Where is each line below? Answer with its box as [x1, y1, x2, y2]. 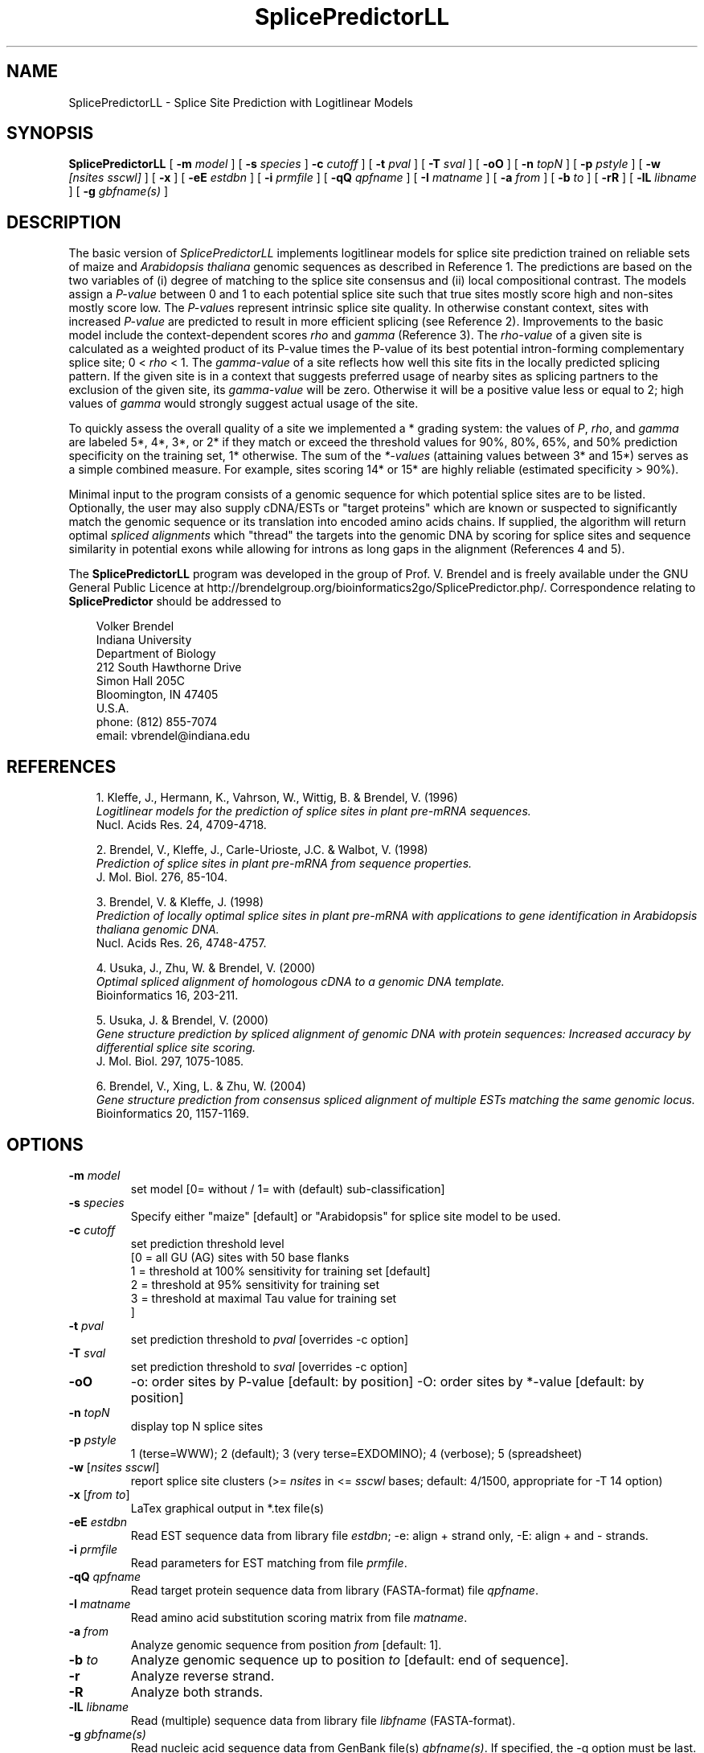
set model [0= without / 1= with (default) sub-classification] [130, 1181, 445, 1196]
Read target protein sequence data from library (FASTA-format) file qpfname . [130, 1583, 538, 1597]
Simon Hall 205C [96, 674, 185, 688]
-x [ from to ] [68, 1487, 130, 1501]
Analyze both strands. [130, 1683, 264, 1700]
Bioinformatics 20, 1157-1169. [96, 1106, 249, 1121]
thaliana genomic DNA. [96, 922, 219, 937]
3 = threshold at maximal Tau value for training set [130, 1291, 397, 1305]
